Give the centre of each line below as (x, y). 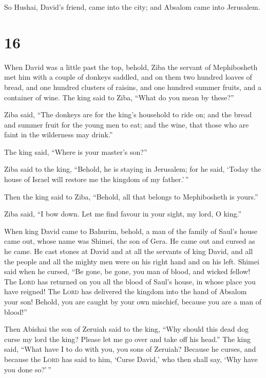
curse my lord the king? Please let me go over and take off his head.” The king (127, 339)
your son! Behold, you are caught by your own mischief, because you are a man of (133, 301)
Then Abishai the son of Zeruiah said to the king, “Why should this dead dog (127, 329)
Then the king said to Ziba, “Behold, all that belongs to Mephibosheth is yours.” (131, 196)
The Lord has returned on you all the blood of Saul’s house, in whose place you (130, 281)
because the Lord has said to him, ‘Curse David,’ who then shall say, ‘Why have (131, 359)
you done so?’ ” (28, 369)
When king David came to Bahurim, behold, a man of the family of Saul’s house (131, 231)
